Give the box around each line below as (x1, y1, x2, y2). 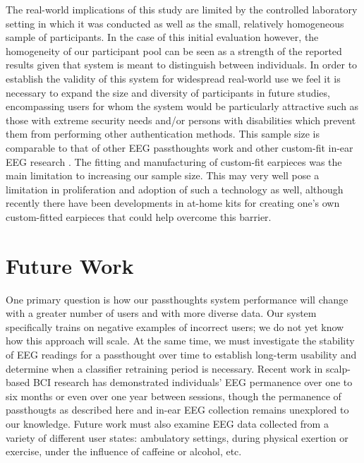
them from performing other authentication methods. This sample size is (6, 126, 320, 141)
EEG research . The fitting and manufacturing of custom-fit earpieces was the (6, 154, 342, 169)
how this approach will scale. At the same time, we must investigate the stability (6, 333, 355, 348)
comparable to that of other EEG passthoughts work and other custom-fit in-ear (6, 140, 353, 155)
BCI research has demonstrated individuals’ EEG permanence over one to (32, 375, 353, 390)
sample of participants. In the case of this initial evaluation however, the (6, 30, 319, 44)
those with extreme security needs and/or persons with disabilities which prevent (6, 112, 356, 127)
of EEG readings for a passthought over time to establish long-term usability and (6, 347, 357, 361)
